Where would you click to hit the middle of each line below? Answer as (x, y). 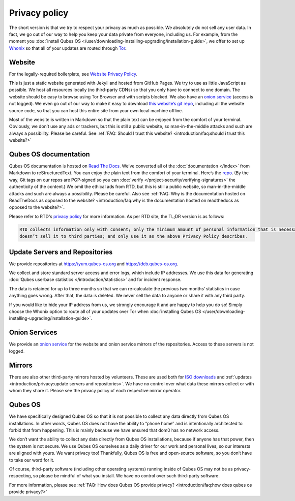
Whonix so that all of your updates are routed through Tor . (68, 48)
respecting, (21, 476)
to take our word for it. (32, 460)
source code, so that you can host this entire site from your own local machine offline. (96, 110)
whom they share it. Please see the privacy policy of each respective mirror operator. (95, 391)
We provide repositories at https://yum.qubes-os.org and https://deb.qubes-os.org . (94, 264)
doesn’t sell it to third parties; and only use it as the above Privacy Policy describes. (133, 236)
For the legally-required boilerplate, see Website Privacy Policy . (73, 74)
